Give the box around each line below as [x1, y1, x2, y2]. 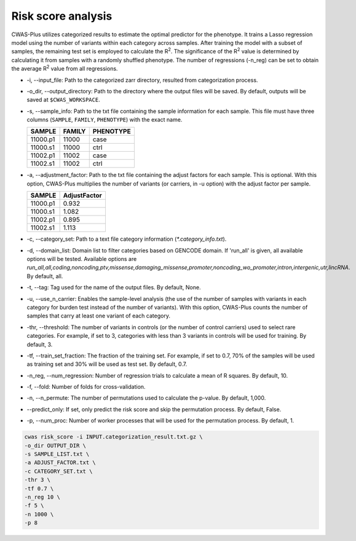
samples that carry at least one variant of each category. [26, 312, 170, 319]
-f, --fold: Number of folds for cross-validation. [26, 383, 146, 391]
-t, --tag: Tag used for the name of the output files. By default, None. [26, 284, 201, 291]
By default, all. [26, 272, 63, 279]
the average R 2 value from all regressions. [11, 64, 118, 72]
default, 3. [26, 341, 53, 348]
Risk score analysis [11, 9, 113, 23]
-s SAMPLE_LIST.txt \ [24, 451, 90, 457]
